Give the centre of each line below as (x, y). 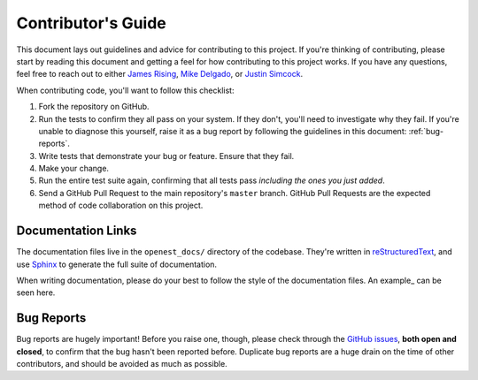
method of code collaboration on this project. (121, 205)
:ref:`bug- (426, 131)
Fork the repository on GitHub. (94, 107)
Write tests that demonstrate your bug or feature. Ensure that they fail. (166, 156)
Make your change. (74, 169)
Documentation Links (77, 231)
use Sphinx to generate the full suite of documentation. (116, 264)
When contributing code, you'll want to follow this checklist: (125, 90)
